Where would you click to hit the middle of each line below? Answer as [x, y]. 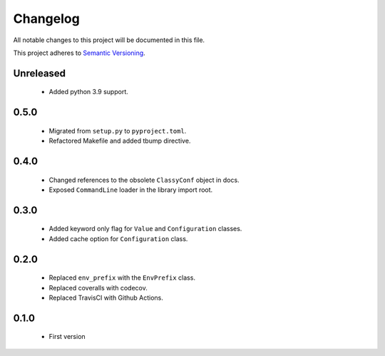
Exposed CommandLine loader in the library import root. [131, 190]
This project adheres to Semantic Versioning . [79, 53]
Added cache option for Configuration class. [118, 238]
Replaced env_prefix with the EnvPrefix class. [122, 278]
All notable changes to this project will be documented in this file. [109, 40]
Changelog [46, 19]
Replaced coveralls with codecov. [98, 288]
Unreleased [40, 73]
